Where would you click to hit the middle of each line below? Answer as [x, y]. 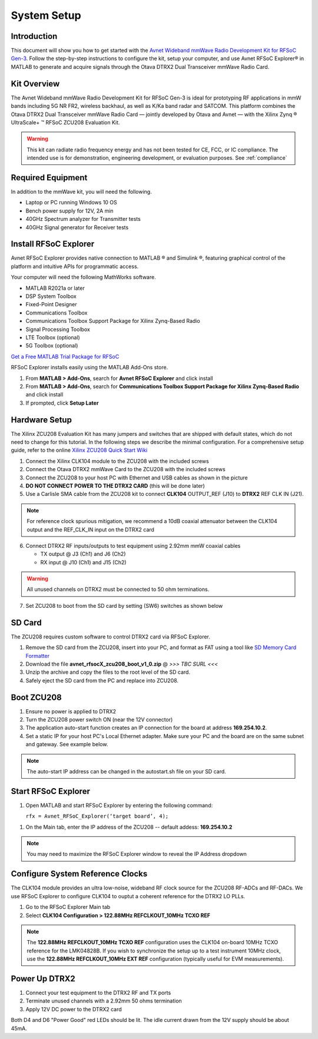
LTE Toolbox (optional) [53, 337]
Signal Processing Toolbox [58, 329]
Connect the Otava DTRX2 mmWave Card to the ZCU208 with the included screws [126, 469]
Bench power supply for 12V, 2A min [70, 211]
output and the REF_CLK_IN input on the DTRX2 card [90, 530]
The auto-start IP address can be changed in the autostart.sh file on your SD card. [126, 771]
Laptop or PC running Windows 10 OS [71, 203]
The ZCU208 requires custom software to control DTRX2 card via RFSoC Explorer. [110, 637]
